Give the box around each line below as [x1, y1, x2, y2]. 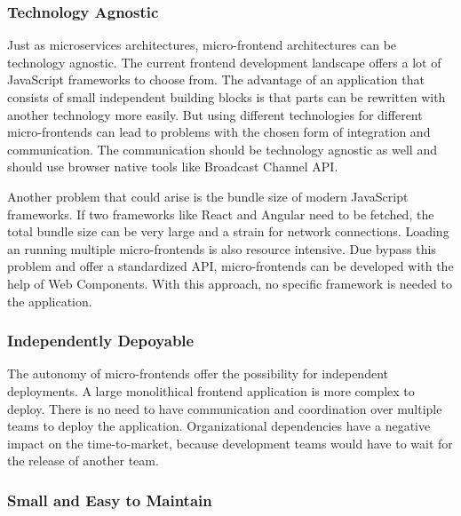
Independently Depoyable [7, 329, 195, 352]
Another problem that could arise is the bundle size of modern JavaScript [7, 187, 409, 205]
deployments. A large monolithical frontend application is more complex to [7, 381, 415, 400]
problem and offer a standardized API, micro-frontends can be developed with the [7, 257, 454, 275]
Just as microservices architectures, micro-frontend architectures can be [7, 36, 397, 54]
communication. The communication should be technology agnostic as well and [7, 139, 437, 158]
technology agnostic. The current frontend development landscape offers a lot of [7, 52, 441, 71]
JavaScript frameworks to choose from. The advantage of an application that [7, 70, 425, 89]
